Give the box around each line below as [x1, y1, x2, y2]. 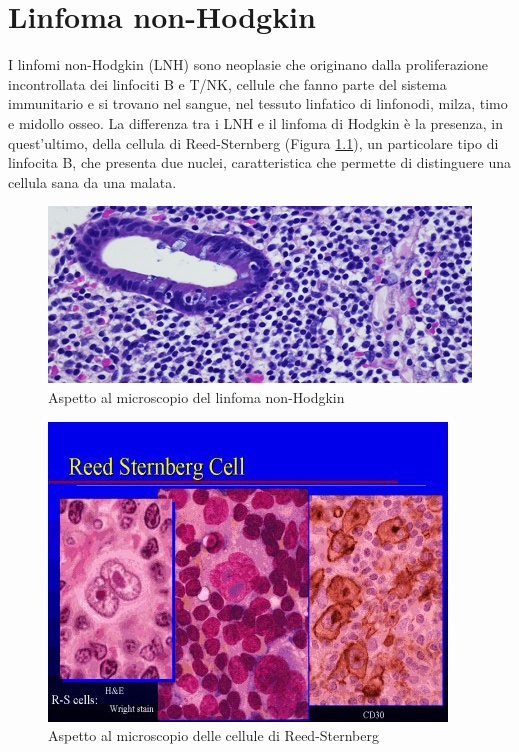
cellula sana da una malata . [8, 171, 177, 192]
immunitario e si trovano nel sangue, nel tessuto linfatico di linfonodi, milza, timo [8, 93, 508, 114]
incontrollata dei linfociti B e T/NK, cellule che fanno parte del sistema [8, 73, 447, 94]
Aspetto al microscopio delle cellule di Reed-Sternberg [48, 725, 380, 746]
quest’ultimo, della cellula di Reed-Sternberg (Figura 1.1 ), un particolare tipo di [8, 132, 499, 153]
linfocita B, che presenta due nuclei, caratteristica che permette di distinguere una [8, 152, 512, 173]
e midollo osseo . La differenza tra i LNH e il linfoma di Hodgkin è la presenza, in [8, 112, 503, 133]
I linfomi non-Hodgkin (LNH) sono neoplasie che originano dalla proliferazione [8, 54, 489, 75]
